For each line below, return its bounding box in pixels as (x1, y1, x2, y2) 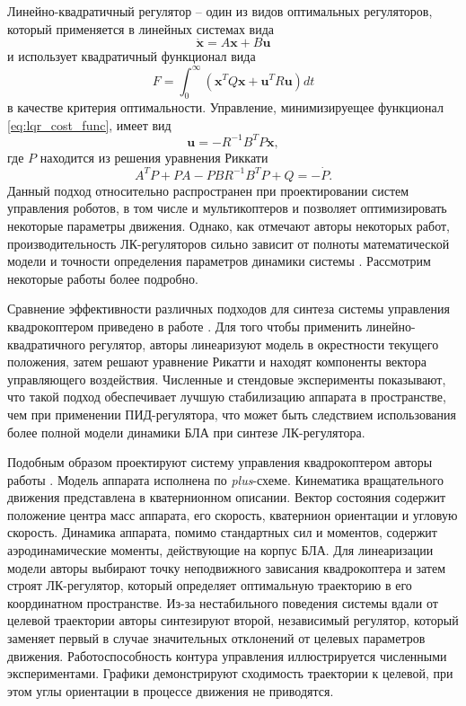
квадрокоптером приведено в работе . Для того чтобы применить (7, 316, 363, 335)
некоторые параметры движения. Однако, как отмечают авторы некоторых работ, (7, 216, 450, 234)
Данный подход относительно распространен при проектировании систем (7, 181, 409, 199)
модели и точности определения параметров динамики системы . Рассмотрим (7, 252, 431, 270)
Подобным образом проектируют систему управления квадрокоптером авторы (7, 453, 433, 472)
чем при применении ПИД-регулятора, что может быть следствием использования (7, 404, 456, 423)
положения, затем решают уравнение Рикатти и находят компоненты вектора (7, 352, 426, 371)
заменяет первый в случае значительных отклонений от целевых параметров (7, 629, 426, 648)
